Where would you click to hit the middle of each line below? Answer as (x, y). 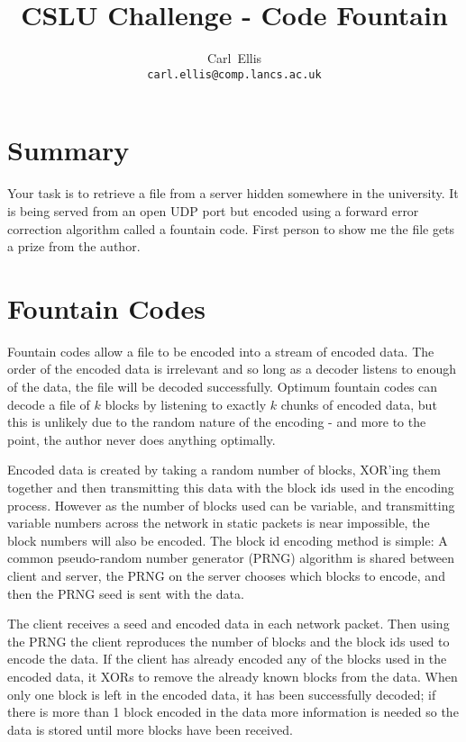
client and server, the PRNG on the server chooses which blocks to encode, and (226, 575)
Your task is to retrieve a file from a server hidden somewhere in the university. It (233, 193)
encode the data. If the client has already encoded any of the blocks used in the (227, 659)
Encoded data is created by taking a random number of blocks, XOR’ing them (224, 470)
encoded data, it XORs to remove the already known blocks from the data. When (233, 676)
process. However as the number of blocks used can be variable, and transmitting (231, 505)
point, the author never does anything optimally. (142, 439)
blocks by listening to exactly (186, 404)
